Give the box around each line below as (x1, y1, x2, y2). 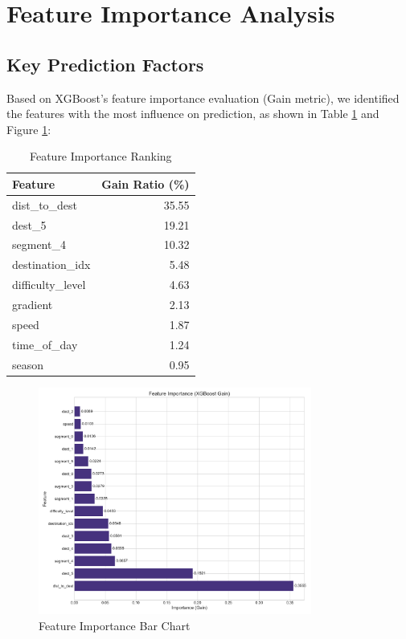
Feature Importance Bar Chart (39, 617, 191, 633)
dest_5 (12, 216, 47, 233)
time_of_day (12, 336, 78, 352)
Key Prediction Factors (6, 51, 204, 76)
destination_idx (12, 256, 91, 273)
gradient (12, 296, 53, 313)
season (12, 356, 44, 372)
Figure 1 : (6, 120, 51, 137)
